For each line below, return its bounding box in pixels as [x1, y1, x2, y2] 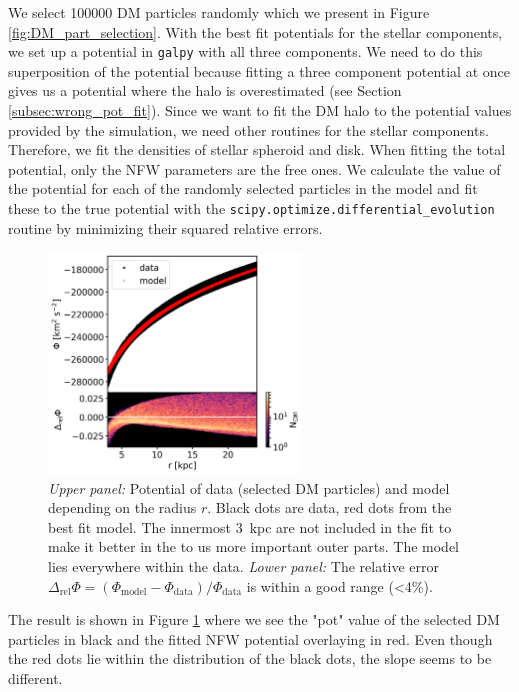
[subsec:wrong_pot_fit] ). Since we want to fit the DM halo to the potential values [8, 100, 512, 121]
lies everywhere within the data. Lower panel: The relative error [48, 556, 440, 577]
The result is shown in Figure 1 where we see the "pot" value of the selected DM [8, 609, 500, 630]
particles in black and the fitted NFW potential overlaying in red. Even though [8, 628, 493, 649]
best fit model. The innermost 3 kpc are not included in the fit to [48, 516, 452, 537]
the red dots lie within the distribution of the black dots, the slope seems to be [8, 648, 492, 669]
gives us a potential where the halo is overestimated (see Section [8, 80, 402, 101]
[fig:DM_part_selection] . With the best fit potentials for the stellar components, [8, 21, 503, 42]
